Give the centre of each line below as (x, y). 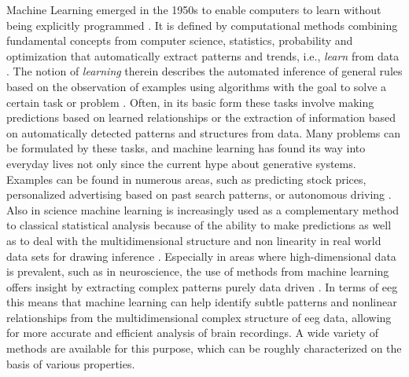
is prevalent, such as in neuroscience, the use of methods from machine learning (198, 271)
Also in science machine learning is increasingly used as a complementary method (203, 209)
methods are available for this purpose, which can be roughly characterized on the (204, 348)
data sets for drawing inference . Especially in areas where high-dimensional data (201, 256)
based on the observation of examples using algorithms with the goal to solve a (197, 86)
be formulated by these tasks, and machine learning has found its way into (186, 148)
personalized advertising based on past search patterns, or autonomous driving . (199, 194)
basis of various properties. (71, 363)
